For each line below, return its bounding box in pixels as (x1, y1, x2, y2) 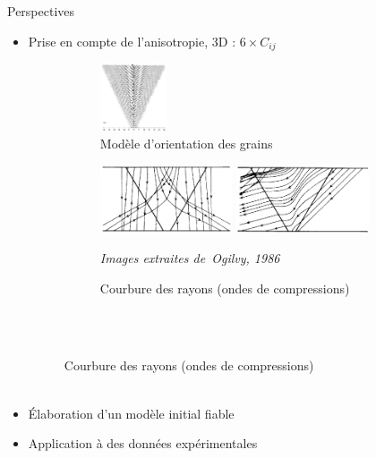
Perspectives (7, 2, 75, 20)
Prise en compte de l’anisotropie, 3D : (28, 31, 236, 50)
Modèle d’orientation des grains (99, 134, 273, 153)
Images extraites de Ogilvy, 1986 (99, 248, 280, 267)
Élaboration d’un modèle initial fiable (28, 403, 235, 422)
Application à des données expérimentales (28, 434, 258, 453)
